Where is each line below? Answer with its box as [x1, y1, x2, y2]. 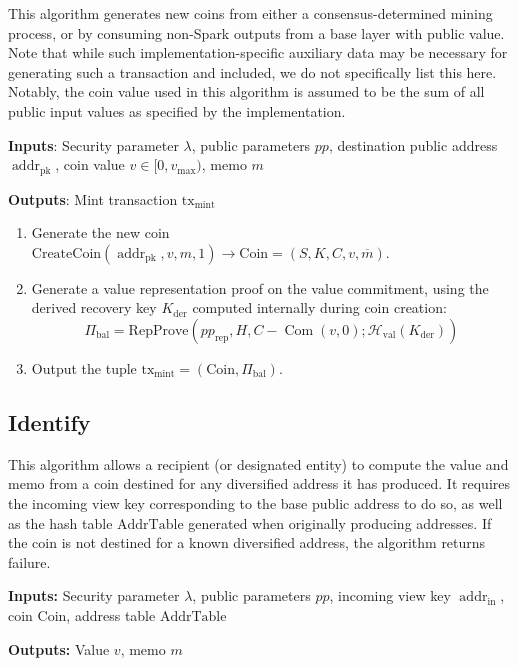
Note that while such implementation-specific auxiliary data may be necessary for [8, 42, 508, 63]
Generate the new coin [31, 222, 170, 243]
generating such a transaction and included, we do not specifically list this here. [8, 61, 497, 82]
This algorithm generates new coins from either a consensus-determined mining [8, 3, 493, 23]
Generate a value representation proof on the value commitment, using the [31, 277, 489, 298]
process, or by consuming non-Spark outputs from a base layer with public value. [8, 22, 505, 43]
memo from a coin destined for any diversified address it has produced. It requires [8, 473, 511, 494]
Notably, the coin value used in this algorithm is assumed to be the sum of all [8, 81, 485, 102]
